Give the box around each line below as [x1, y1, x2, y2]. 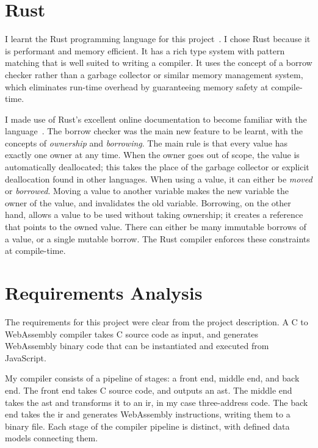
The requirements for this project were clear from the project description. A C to [5, 315, 308, 328]
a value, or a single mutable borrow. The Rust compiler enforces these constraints [5, 232, 310, 245]
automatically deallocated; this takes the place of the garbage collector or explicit [5, 161, 309, 173]
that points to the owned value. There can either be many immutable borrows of [5, 220, 306, 233]
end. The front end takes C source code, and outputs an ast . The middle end [5, 383, 292, 396]
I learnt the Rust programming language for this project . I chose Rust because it [5, 32, 311, 45]
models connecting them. [5, 432, 98, 444]
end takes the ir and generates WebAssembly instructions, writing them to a [5, 408, 291, 421]
